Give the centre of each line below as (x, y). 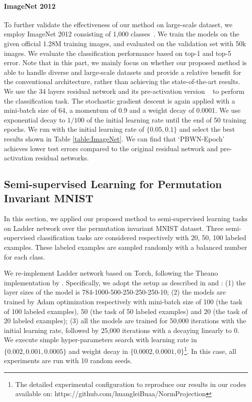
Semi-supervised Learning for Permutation (113, 184)
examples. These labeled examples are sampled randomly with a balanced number (126, 247)
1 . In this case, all (210, 350)
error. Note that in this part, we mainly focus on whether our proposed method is (126, 62)
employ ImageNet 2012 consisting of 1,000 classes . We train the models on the (122, 34)
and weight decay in (98, 351)
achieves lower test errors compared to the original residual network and (111, 148)
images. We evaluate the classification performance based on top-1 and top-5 (118, 53)
